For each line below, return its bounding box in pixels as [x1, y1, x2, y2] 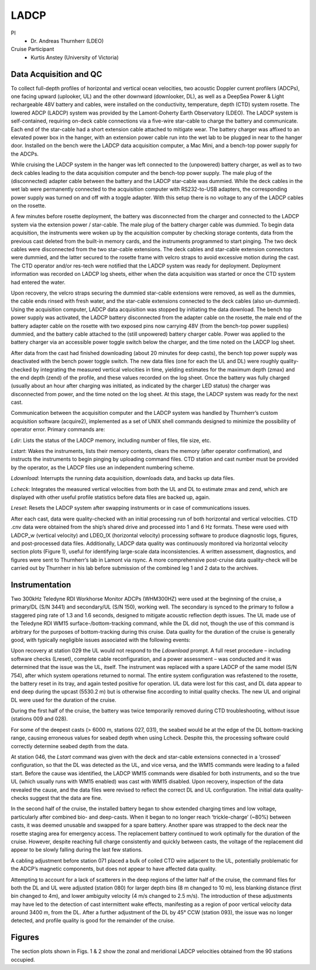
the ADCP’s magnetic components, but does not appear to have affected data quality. [11, 866, 217, 873]
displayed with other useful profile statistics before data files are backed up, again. [11, 494, 211, 501]
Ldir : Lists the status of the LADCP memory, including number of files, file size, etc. [11, 437, 211, 444]
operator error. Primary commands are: [11, 426, 105, 433]
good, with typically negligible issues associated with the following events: [11, 636, 191, 643]
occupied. [11, 956, 35, 963]
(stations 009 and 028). [11, 715, 68, 722]
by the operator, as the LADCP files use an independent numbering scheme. [11, 464, 195, 471]
